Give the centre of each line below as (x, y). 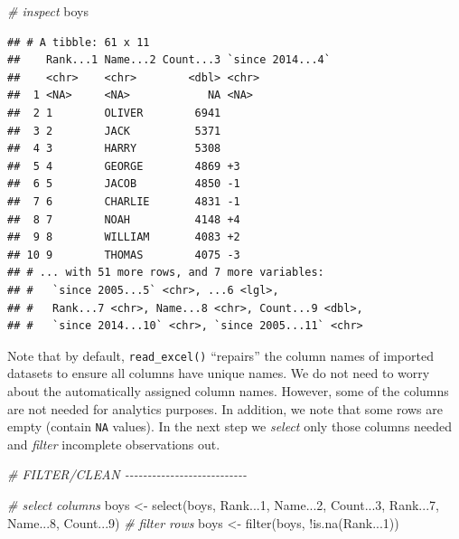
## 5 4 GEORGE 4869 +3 (124, 166)
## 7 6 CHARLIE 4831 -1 (124, 201)
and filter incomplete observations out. (114, 444)
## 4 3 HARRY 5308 (114, 149)
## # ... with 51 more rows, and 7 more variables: (166, 273)
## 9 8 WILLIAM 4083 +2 (124, 237)
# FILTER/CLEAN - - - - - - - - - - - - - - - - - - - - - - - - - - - (127, 474)
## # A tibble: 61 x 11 (79, 42)
